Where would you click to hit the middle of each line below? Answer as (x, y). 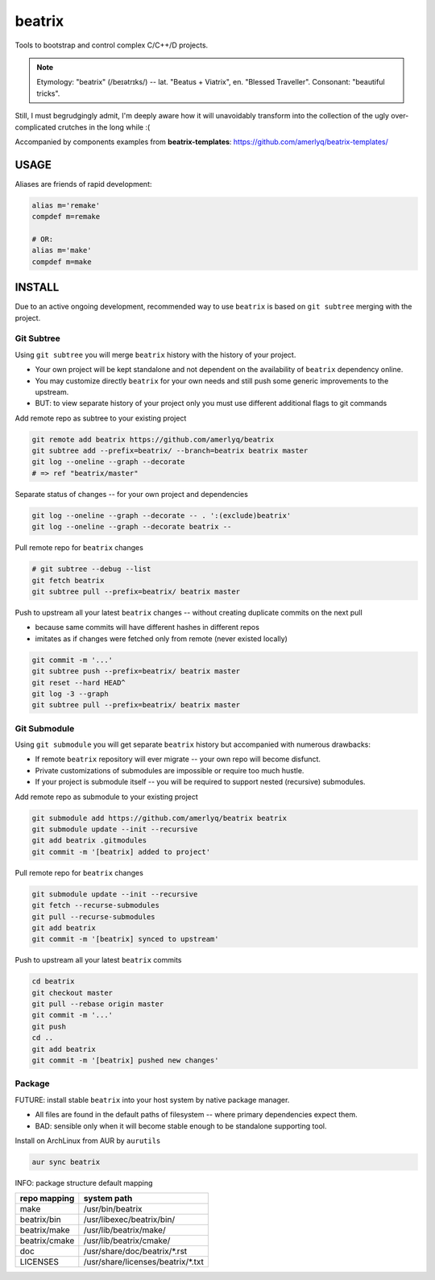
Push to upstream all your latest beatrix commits (98, 960)
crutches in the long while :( (104, 127)
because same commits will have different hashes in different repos (147, 628)
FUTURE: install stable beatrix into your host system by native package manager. (152, 1100)
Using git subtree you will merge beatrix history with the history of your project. (155, 354)
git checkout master (72, 992)
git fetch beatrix (68, 580)
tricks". (48, 93)
